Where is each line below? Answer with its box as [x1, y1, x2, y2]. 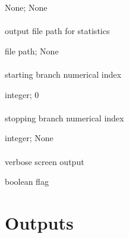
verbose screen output [5, 155, 84, 167]
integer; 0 [5, 88, 39, 100]
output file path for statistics [5, 25, 110, 37]
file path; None [5, 44, 59, 57]
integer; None [5, 132, 54, 144]
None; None [5, 1, 48, 13]
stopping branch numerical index [5, 111, 124, 124]
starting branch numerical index [5, 68, 121, 80]
